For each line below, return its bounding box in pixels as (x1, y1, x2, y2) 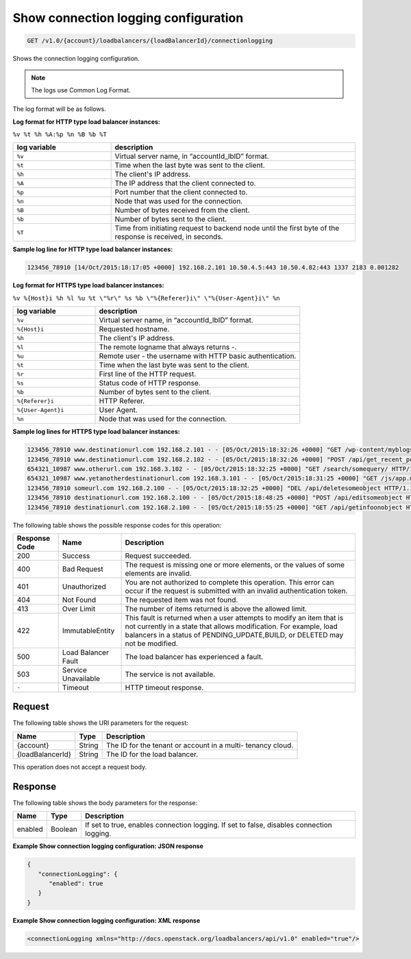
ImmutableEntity (62, 626, 115, 635)
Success (62, 551, 90, 561)
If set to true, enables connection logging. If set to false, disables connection (84, 820, 332, 830)
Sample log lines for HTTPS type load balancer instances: (12, 428, 181, 436)
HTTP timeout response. (125, 682, 204, 692)
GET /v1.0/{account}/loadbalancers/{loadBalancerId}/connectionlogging (27, 37, 273, 44)
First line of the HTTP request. (99, 370, 197, 379)
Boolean (50, 825, 78, 834)
